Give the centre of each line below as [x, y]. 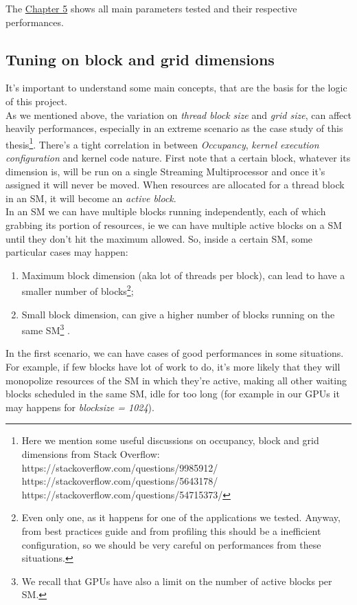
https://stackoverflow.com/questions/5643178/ [120, 481]
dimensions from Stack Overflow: [91, 454]
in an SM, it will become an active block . [91, 198]
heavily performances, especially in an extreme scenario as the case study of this [174, 128]
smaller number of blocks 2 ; [78, 290]
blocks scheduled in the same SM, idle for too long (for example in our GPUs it [173, 394]
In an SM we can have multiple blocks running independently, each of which [166, 211]
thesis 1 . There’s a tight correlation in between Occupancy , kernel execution [162, 143]
